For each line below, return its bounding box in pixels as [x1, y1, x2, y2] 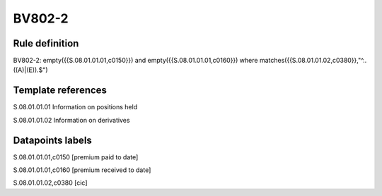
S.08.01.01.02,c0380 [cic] [13, 178, 88, 187]
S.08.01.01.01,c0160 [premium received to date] [13, 166, 151, 174]
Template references [13, 85, 108, 97]
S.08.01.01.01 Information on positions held [13, 103, 138, 111]
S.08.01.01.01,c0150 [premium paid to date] [13, 152, 139, 161]
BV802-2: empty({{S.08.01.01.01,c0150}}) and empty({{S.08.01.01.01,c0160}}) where [13, 56, 258, 65]
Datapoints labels [13, 134, 92, 146]
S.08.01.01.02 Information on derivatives [13, 116, 130, 124]
